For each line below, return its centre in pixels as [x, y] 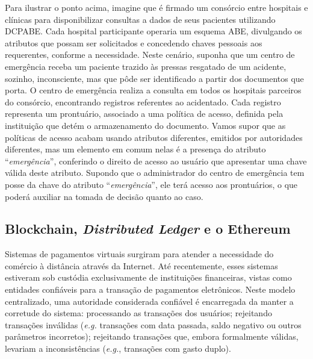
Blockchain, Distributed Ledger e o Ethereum [148, 229]
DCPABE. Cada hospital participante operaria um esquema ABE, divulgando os [153, 31]
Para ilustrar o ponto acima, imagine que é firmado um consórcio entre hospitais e [156, 7]
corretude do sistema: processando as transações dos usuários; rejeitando [138, 313]
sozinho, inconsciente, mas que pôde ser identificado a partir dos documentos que [154, 78]
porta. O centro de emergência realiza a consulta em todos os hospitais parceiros [153, 90]
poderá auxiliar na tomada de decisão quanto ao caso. [104, 196]
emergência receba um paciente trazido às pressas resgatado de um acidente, [146, 66]
